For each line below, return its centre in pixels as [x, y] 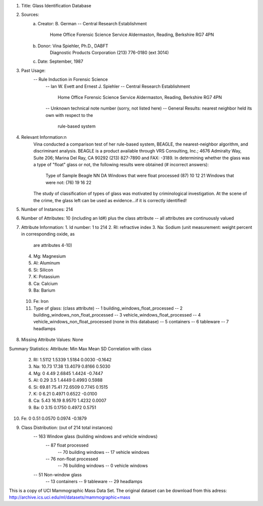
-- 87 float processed [67, 445]
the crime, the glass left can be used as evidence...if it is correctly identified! [110, 200]
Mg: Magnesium [50, 256]
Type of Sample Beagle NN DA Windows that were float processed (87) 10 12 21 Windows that [140, 176]
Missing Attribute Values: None [52, 340]
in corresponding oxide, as [48, 234]
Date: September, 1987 [61, 61]
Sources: [30, 15]
